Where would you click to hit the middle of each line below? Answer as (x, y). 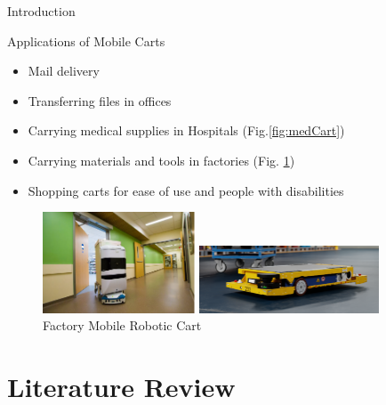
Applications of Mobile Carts (86, 40)
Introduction (41, 11)
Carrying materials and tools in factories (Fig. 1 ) (161, 160)
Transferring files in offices (100, 100)
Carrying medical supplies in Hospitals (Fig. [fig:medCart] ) (186, 130)
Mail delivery (64, 71)
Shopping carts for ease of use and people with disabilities (186, 190)
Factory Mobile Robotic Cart (122, 325)
